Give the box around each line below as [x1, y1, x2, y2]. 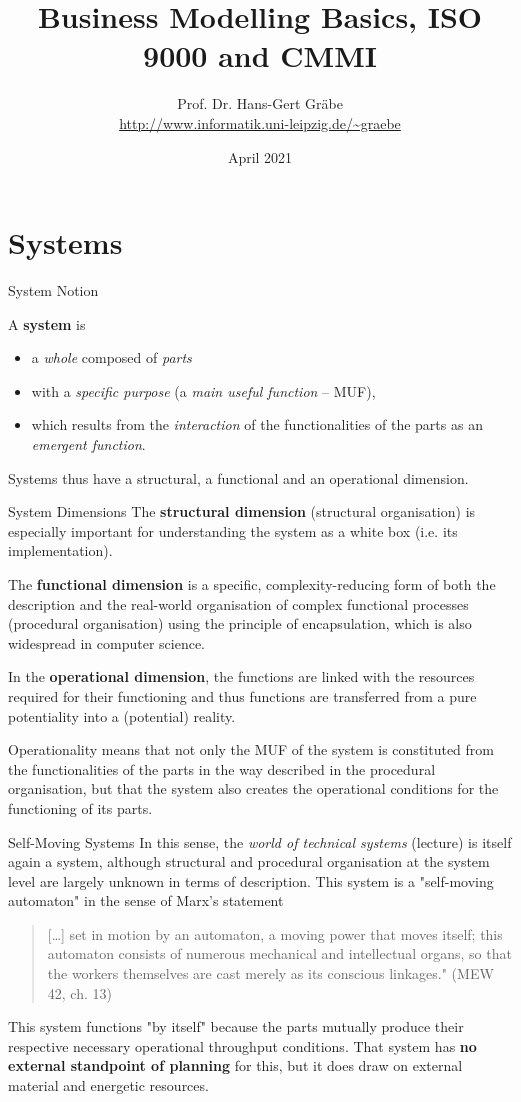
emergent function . [31, 434, 146, 454]
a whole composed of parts [31, 347, 192, 368]
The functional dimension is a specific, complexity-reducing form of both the [8, 573, 496, 594]
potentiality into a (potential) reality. [8, 705, 236, 726]
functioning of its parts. [8, 797, 153, 818]
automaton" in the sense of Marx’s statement [8, 890, 284, 911]
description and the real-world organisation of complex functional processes [8, 593, 469, 614]
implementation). [8, 540, 113, 561]
